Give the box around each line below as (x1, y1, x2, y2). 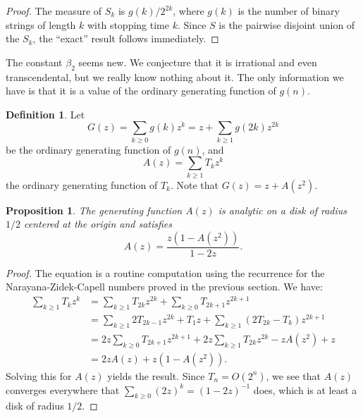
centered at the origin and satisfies (24, 216, 173, 231)
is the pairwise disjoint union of (219, 17, 355, 32)
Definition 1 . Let (6, 106, 85, 121)
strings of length (6, 17, 76, 32)
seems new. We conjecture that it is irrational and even (78, 54, 317, 69)
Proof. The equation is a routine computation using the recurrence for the (6, 265, 325, 280)
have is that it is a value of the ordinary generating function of (6, 83, 276, 98)
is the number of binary (238, 4, 340, 18)
